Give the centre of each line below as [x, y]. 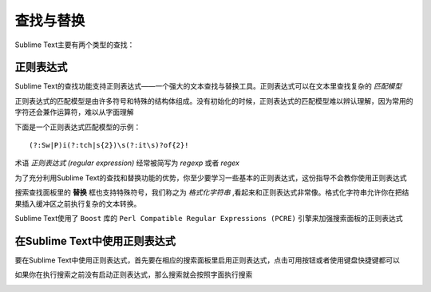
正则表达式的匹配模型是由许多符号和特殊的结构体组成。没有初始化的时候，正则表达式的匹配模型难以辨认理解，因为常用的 [214, 101]
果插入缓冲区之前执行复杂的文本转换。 [78, 203]
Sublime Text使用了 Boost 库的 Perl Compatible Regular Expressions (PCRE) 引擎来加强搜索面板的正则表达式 [209, 218]
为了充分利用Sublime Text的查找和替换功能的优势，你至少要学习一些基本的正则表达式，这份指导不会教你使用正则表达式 [211, 178]
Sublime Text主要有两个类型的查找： [75, 45]
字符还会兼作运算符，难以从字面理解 [74, 112]
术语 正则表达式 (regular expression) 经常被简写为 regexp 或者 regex [127, 163]
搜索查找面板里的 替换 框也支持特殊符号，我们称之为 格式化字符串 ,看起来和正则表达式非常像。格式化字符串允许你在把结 [212, 192]
